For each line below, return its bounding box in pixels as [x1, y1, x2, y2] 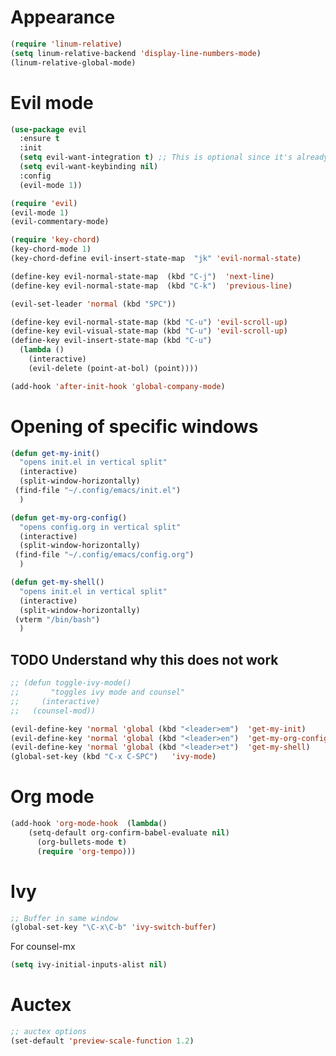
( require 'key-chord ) [10, 235, 101, 245]
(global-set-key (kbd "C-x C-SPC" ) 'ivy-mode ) [10, 752, 217, 762]
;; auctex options [10, 1027, 87, 1037]
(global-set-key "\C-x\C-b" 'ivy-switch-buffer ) [10, 922, 217, 933]
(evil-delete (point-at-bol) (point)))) [28, 363, 199, 373]
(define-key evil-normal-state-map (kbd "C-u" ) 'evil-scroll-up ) [10, 317, 288, 327]
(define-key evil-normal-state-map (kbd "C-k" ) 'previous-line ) [10, 281, 293, 291]
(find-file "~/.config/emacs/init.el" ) [14, 486, 182, 496]
